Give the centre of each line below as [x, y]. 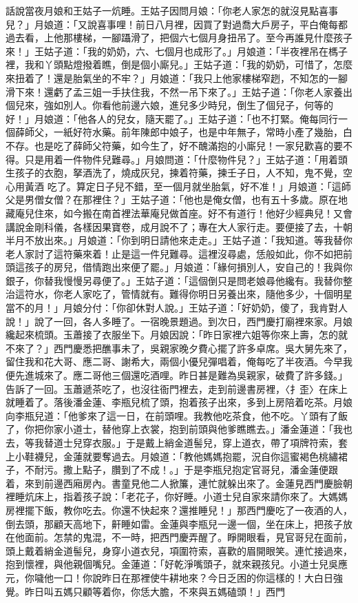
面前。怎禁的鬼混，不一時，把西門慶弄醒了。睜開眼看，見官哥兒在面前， [188, 537]
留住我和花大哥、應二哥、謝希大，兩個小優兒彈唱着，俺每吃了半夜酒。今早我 [179, 361]
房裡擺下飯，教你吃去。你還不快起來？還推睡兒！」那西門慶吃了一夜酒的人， [179, 510]
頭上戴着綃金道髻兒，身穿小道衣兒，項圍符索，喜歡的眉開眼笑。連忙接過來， [179, 550]
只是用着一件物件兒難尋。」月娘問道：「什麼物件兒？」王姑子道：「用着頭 [186, 159]
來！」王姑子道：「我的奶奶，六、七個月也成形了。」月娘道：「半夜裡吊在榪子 [177, 51]
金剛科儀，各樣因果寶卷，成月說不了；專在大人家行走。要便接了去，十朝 [188, 226]
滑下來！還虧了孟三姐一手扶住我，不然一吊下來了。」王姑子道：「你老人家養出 [179, 91]
